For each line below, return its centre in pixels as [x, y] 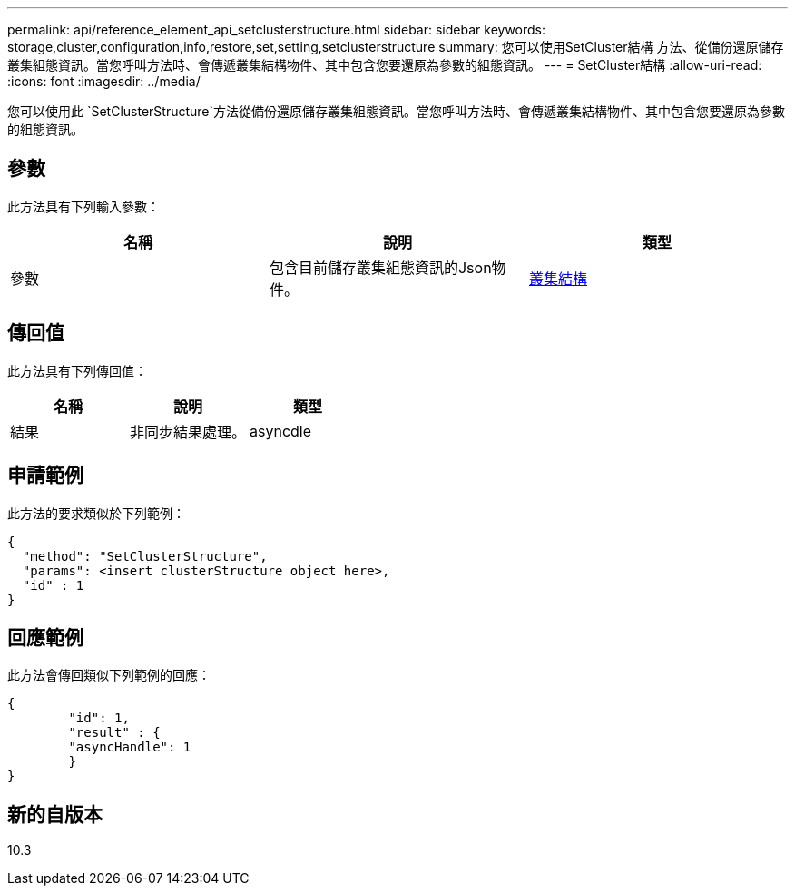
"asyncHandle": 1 [130, 747]
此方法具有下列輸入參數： [83, 206]
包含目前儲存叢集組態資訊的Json [380, 267]
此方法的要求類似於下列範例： [96, 513]
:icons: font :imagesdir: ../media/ [104, 81]
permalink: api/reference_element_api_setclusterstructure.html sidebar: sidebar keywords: [277, 29]
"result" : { [114, 733]
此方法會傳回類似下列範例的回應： [109, 675]
